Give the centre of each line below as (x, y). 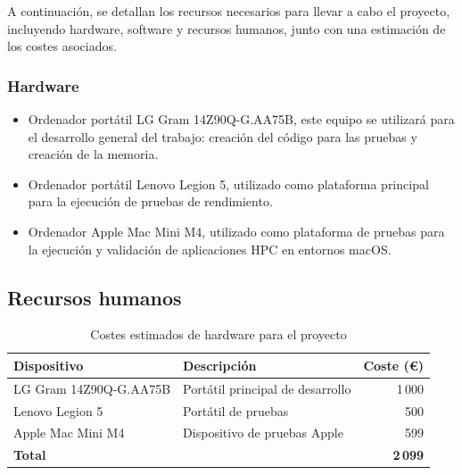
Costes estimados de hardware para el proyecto (219, 334)
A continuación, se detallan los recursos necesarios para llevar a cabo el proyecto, (229, 11)
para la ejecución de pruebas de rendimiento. (150, 201)
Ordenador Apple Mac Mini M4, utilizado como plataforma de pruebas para (236, 231)
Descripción (220, 365)
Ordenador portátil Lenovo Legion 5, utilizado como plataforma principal (228, 183)
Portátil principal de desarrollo (267, 388)
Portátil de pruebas (236, 410)
